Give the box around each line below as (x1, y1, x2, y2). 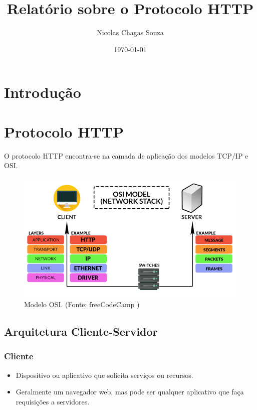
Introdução (4, 82, 81, 102)
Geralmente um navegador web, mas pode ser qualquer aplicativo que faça (16, 386, 244, 397)
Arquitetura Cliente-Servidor (4, 323, 158, 339)
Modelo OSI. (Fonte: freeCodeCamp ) (24, 299, 140, 309)
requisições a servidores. (16, 396, 90, 406)
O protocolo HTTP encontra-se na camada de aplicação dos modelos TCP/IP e (4, 150, 248, 161)
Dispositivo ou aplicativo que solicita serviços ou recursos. (16, 369, 193, 380)
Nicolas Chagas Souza (97, 27, 164, 38)
